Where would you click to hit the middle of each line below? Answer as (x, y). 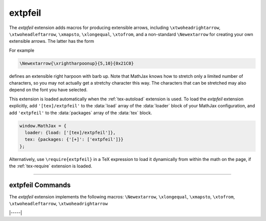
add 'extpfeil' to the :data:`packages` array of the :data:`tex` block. (81, 113)
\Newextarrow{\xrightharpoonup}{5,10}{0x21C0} (77, 63)
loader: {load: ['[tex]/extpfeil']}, (70, 133)
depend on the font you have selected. (48, 90)
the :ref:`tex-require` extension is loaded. (50, 166)
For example (22, 50)
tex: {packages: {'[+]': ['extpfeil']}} (74, 140)
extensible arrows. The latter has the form (52, 41)
